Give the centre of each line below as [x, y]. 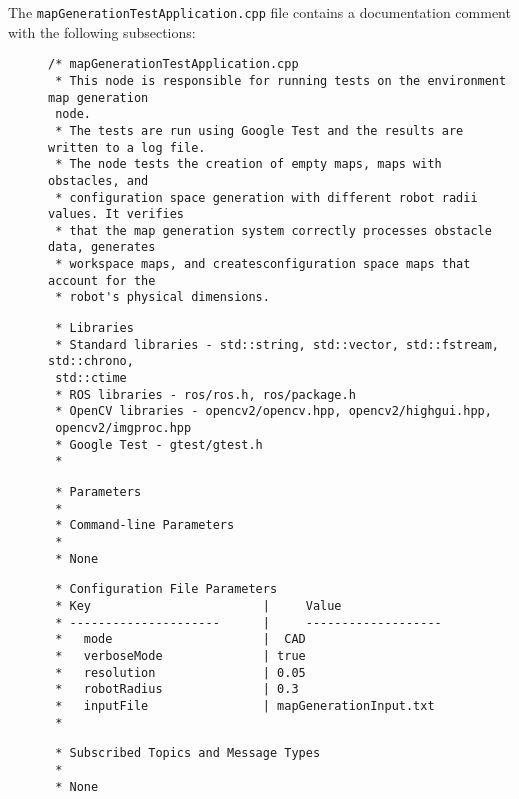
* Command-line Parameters [145, 525]
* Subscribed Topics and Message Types [188, 753]
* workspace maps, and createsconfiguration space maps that [263, 264]
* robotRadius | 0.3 [177, 689]
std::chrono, [91, 361]
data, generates [102, 247]
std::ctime [91, 378]
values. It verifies [116, 214]
